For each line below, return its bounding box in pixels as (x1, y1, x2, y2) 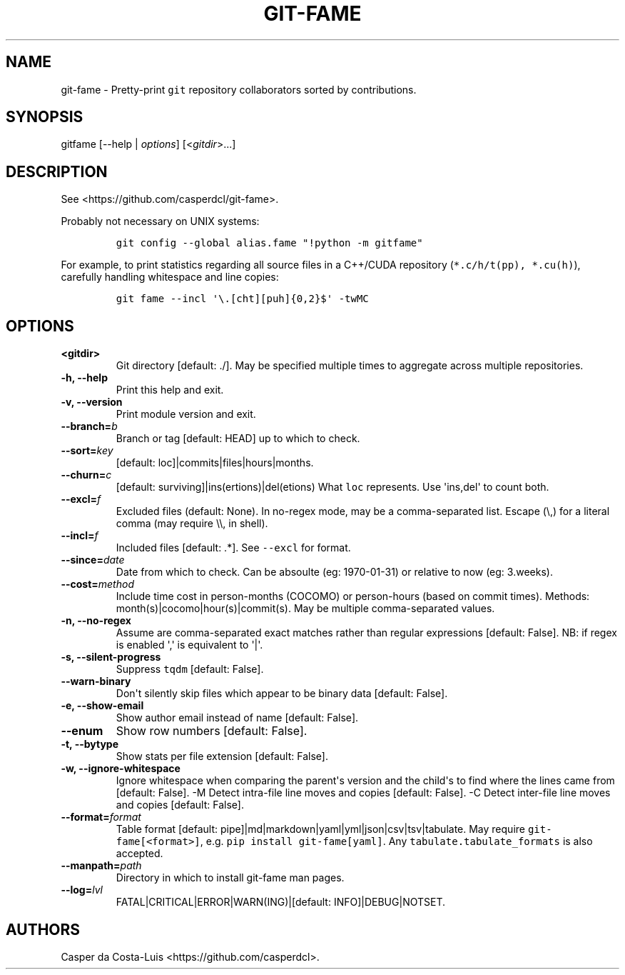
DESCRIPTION (6, 162, 108, 181)
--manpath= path (61, 859, 142, 872)
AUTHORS (6, 920, 81, 939)
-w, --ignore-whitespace (61, 762, 181, 775)
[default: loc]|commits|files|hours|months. (116, 456, 314, 469)
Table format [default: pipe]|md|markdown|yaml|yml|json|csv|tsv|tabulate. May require (116, 823, 525, 836)
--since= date (61, 554, 125, 566)
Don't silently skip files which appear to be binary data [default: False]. (116, 687, 448, 700)
